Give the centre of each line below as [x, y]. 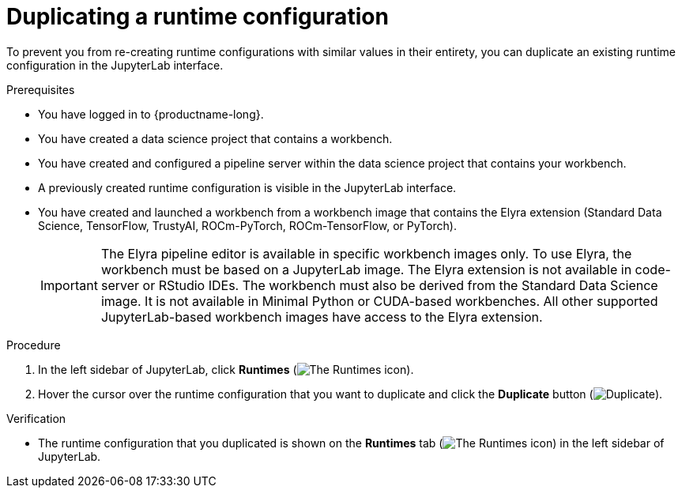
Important [69, 285]
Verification [36, 418]
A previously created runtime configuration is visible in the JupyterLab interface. [247, 187]
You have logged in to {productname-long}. [151, 114]
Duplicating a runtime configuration [198, 17]
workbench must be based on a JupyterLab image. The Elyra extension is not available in [366, 269]
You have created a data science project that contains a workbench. [215, 138]
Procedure [34, 345]
